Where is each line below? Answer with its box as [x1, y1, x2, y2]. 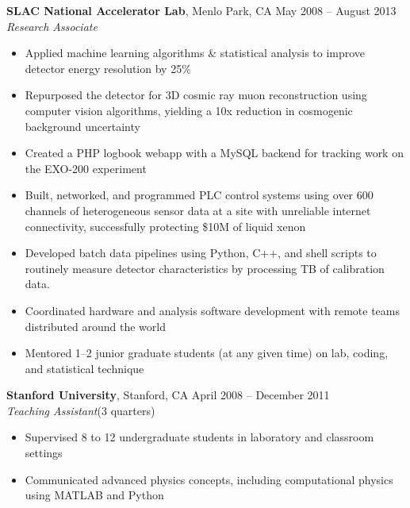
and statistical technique [25, 360, 144, 376]
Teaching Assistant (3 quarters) [6, 402, 155, 418]
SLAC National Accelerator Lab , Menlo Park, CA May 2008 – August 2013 [6, 2, 397, 18]
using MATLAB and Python [25, 487, 164, 503]
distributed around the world [25, 317, 166, 334]
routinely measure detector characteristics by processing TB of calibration [25, 260, 385, 276]
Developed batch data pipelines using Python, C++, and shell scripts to [25, 244, 377, 261]
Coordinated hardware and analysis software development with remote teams [25, 302, 400, 318]
